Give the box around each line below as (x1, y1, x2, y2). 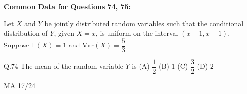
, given (54, 28, 74, 38)
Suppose (4, 40, 29, 50)
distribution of (4, 28, 48, 38)
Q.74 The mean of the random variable (4, 61, 123, 71)
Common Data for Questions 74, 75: (4, 1, 131, 11)
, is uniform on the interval (95, 28, 178, 38)
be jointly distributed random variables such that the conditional (44, 18, 244, 28)
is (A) (132, 61, 150, 71)
